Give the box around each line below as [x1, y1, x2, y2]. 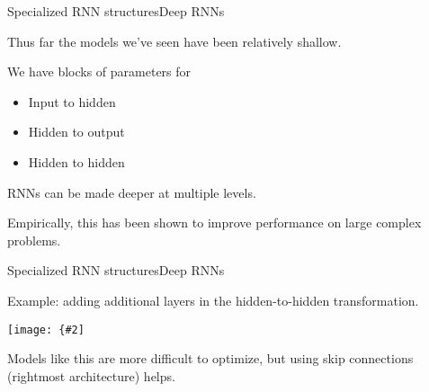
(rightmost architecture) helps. [7, 366, 175, 385]
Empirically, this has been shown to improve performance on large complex [7, 213, 422, 232]
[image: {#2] [7, 323, 85, 336]
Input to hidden [28, 92, 116, 111]
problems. [7, 230, 61, 249]
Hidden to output [28, 122, 125, 141]
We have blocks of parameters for [7, 62, 192, 81]
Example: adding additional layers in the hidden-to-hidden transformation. [7, 290, 419, 309]
